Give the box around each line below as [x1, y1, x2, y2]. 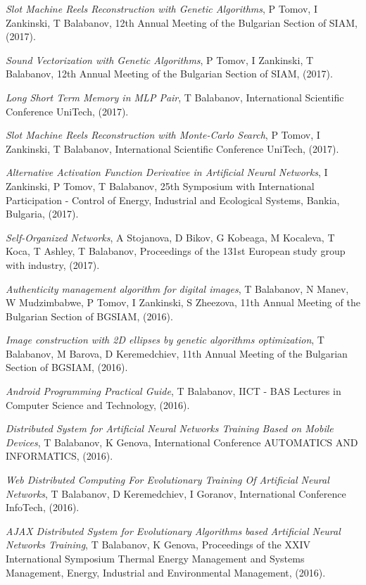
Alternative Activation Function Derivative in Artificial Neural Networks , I [6, 165, 328, 180]
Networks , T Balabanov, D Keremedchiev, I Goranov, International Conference [6, 486, 346, 501]
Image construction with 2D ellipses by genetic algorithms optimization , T [6, 332, 324, 347]
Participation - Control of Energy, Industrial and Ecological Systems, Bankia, [6, 192, 340, 207]
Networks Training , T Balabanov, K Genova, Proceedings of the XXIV [6, 537, 310, 552]
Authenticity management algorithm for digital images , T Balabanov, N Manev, [6, 281, 349, 296]
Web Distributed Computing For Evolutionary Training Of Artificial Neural [6, 472, 329, 487]
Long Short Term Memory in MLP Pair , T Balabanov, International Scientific [6, 89, 344, 104]
